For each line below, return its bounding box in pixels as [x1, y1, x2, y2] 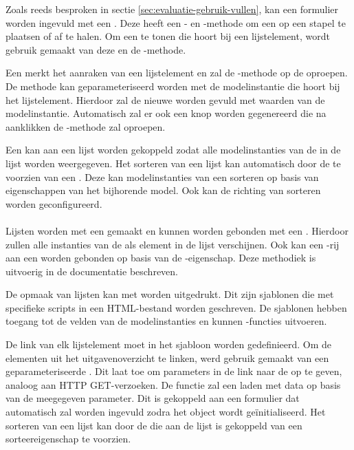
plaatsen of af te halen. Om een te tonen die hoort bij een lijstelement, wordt [5, 29, 330, 43]
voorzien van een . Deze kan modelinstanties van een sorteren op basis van [5, 169, 319, 184]
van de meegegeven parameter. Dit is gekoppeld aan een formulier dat [5, 391, 300, 405]
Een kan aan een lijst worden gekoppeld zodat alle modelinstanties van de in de [5, 142, 341, 157]
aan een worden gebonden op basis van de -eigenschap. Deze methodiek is [5, 250, 316, 265]
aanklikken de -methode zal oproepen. [5, 119, 166, 133]
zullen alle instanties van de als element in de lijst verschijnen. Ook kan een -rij [5, 237, 340, 251]
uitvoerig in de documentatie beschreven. [5, 264, 178, 278]
